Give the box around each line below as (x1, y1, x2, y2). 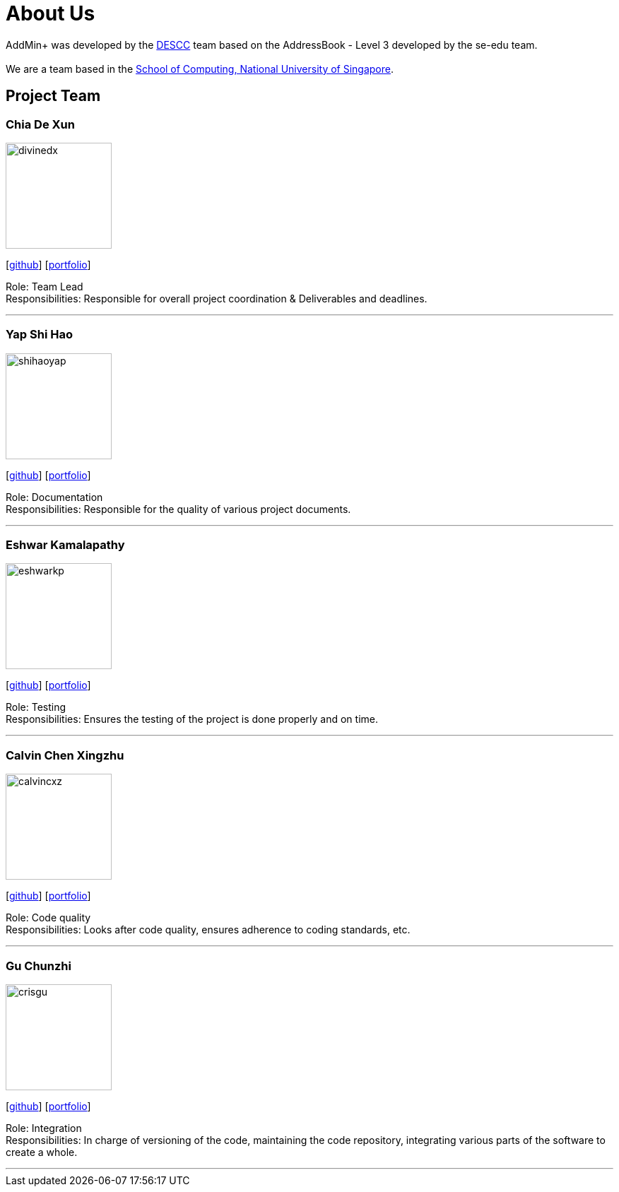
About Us (6, 1, 95, 25)
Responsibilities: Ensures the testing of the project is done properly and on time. (6, 713, 378, 726)
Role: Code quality (6, 911, 91, 924)
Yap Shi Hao (6, 327, 73, 342)
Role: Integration (6, 1121, 82, 1134)
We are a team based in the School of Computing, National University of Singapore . (6, 62, 394, 75)
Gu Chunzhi (6, 958, 71, 973)
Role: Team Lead (6, 280, 83, 293)
